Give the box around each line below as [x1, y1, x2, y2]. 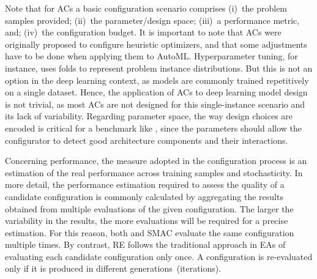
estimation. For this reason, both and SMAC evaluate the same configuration [5, 226, 294, 239]
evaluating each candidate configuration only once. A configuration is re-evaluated [5, 250, 313, 262]
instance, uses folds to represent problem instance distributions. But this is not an [5, 61, 313, 74]
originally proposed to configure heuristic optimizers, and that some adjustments [5, 37, 307, 50]
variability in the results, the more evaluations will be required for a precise [5, 214, 288, 227]
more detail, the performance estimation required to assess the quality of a [5, 178, 285, 191]
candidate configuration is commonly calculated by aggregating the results [5, 190, 283, 203]
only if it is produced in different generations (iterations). [5, 262, 222, 275]
